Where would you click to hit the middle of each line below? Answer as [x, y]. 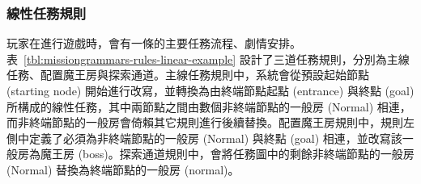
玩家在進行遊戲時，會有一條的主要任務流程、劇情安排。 [154, 43]
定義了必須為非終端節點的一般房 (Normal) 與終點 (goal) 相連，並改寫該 [215, 138]
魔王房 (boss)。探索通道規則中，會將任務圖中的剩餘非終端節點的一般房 [227, 154]
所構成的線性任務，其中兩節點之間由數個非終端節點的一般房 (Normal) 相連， [209, 106]
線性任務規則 [47, 13]
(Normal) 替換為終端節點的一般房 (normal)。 [123, 169]
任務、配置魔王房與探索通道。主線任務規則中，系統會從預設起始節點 [188, 75]
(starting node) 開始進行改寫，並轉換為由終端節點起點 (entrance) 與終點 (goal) [210, 90]
